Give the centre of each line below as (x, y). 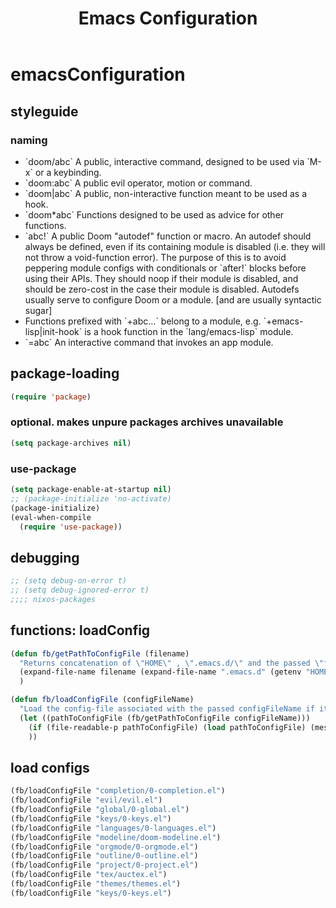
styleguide (44, 111)
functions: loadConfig (80, 630)
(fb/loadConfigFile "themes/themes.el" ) (96, 884)
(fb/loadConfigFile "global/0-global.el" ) (100, 810)
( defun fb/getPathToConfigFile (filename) (100, 653)
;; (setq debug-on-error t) (69, 581)
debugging (45, 557)
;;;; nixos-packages (53, 599)
